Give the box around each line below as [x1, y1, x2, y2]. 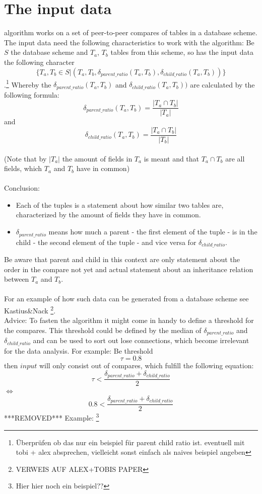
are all [225, 153, 245, 163]
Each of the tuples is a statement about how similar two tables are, [16, 199, 224, 210]
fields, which [4, 163, 42, 174]
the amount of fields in [62, 153, 133, 163]
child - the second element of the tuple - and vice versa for [16, 236, 196, 247]
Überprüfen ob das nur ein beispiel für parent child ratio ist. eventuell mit [16, 437, 245, 447]
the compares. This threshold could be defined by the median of [4, 324, 202, 335]
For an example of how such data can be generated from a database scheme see [4, 293, 249, 304]
